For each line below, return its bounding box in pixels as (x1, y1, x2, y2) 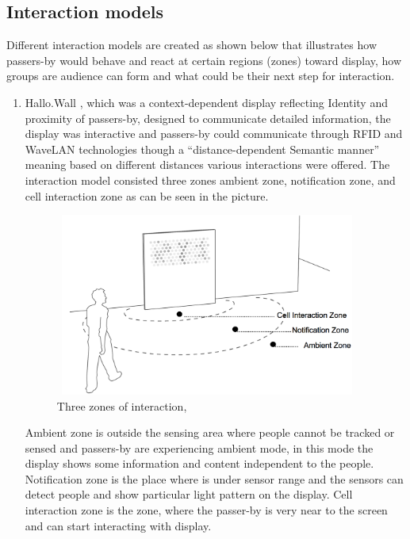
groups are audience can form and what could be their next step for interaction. (6, 67, 395, 84)
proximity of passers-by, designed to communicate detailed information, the (25, 109, 391, 126)
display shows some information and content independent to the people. (25, 455, 374, 472)
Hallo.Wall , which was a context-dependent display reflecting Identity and (25, 94, 388, 110)
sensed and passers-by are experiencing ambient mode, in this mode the (25, 439, 374, 456)
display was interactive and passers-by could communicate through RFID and (25, 125, 403, 142)
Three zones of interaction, (56, 397, 187, 414)
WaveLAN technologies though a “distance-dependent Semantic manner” (25, 140, 380, 157)
